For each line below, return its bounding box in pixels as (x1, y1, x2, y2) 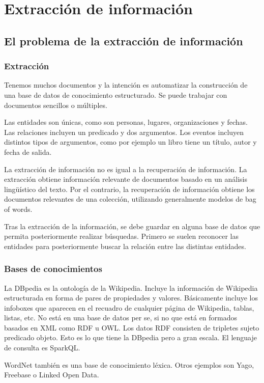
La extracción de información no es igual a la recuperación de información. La (4, 163, 247, 174)
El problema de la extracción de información (4, 33, 243, 48)
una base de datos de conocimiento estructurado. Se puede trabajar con (4, 89, 227, 100)
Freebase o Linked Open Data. (4, 369, 99, 380)
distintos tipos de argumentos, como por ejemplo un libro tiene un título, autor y (4, 136, 257, 147)
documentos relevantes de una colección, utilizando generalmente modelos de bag (4, 194, 256, 204)
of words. (4, 203, 33, 214)
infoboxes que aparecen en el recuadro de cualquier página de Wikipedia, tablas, (4, 302, 254, 313)
